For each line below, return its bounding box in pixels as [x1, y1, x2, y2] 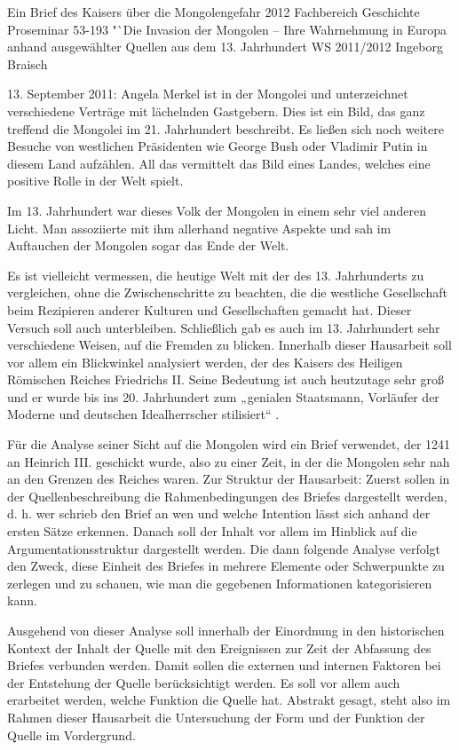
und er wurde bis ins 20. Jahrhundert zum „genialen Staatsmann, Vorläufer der [7, 387, 439, 406]
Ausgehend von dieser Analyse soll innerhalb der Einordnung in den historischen [7, 621, 445, 639]
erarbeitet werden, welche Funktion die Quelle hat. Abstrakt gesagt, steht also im [7, 691, 451, 709]
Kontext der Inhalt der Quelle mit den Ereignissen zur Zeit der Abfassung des [7, 638, 431, 657]
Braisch [7, 54, 48, 73]
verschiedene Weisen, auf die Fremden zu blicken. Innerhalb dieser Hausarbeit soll [7, 336, 452, 354]
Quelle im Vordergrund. [7, 725, 136, 744]
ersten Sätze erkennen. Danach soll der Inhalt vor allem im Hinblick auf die [7, 522, 417, 541]
